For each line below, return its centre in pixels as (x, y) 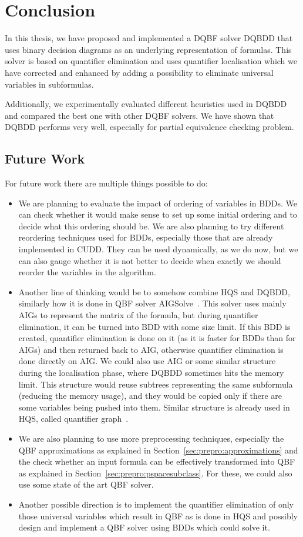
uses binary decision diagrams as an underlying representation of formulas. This (148, 49)
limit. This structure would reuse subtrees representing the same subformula (156, 384)
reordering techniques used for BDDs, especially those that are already (146, 237)
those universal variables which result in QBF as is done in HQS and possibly (158, 516)
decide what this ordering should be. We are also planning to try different (151, 226)
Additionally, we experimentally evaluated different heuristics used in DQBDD (146, 104)
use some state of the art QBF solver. (86, 484)
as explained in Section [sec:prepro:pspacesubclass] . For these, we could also (155, 473)
